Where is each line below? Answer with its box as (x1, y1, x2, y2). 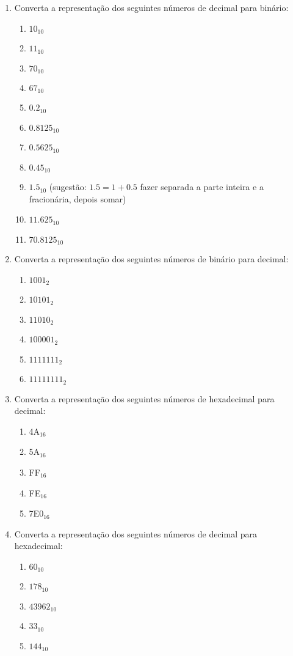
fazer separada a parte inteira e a (140, 180, 264, 193)
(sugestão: (49, 180, 87, 193)
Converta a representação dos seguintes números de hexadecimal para (14, 392, 275, 405)
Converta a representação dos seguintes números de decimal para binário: (14, 1, 289, 13)
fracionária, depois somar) (29, 192, 126, 205)
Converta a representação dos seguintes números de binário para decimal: (14, 252, 289, 265)
